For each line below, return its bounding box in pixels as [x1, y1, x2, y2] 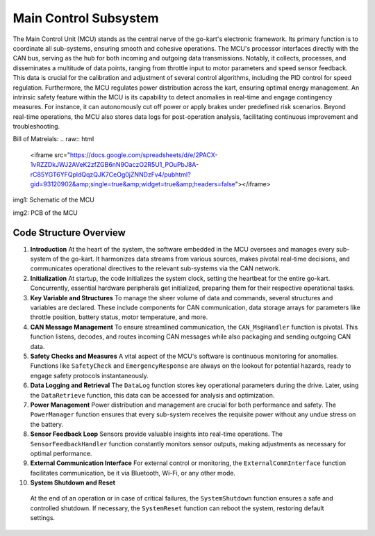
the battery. [30, 420, 64, 428]
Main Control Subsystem [12, 10, 159, 26]
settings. [30, 514, 56, 522]
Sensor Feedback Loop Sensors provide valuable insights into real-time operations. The [30, 430, 283, 438]
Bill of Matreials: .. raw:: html [12, 135, 94, 143]
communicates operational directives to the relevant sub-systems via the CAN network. [30, 264, 281, 273]
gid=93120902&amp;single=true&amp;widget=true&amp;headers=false [30, 180, 235, 188]
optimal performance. [30, 449, 92, 457]
